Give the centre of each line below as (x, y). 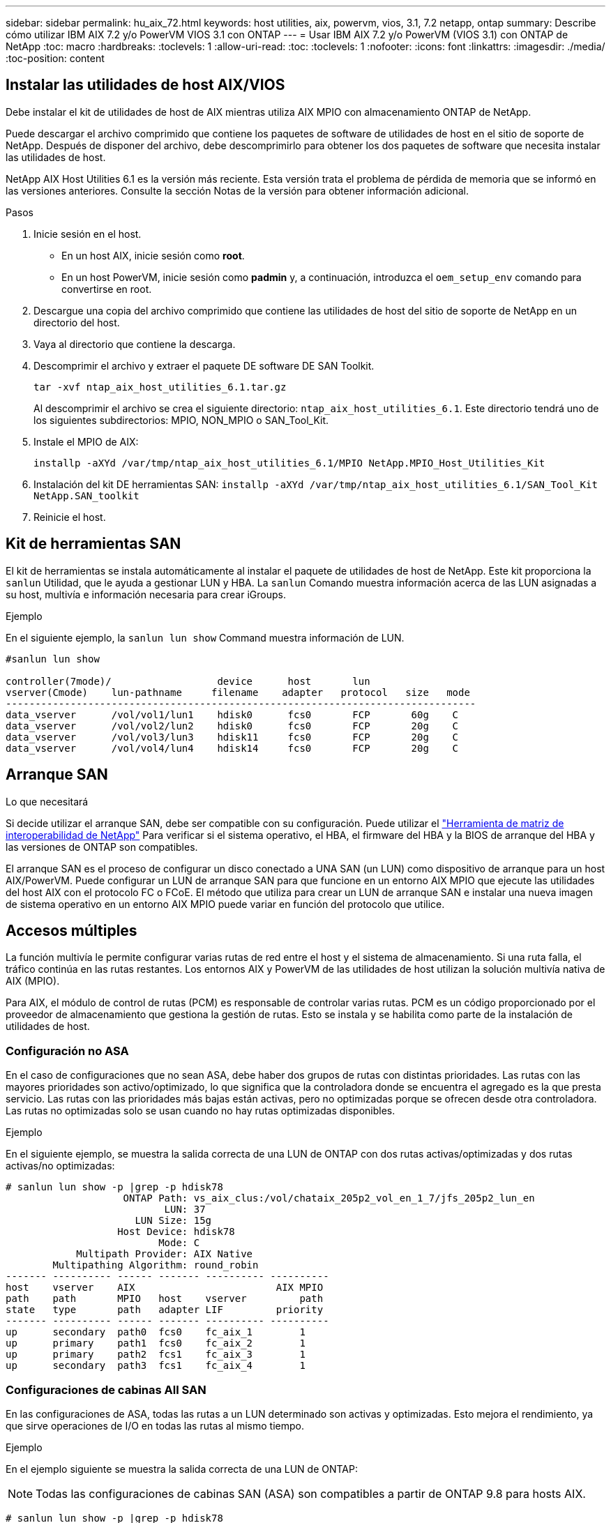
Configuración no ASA (67, 1051)
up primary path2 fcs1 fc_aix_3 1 (156, 1355)
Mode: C (179, 1243)
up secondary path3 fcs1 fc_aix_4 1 (156, 1366)
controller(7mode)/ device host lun (188, 681)
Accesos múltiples (71, 930)
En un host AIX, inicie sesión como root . (153, 255)
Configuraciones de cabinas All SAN (106, 1389)
